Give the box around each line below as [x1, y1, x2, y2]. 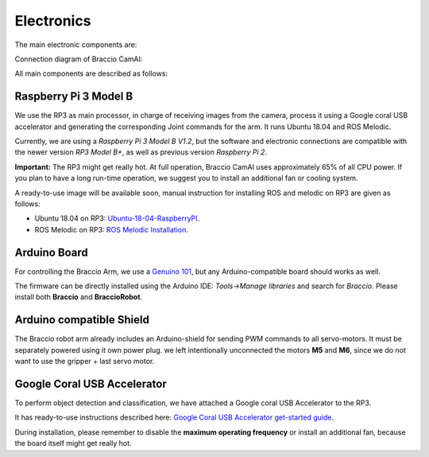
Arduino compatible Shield [14, 313, 150, 326]
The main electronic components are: [14, 40, 137, 49]
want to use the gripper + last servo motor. [14, 357, 155, 366]
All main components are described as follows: [14, 68, 168, 79]
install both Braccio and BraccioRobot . [14, 292, 143, 302]
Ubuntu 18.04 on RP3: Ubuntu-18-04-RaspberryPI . [34, 213, 200, 223]
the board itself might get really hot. [14, 439, 132, 448]
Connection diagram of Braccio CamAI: [14, 54, 143, 64]
